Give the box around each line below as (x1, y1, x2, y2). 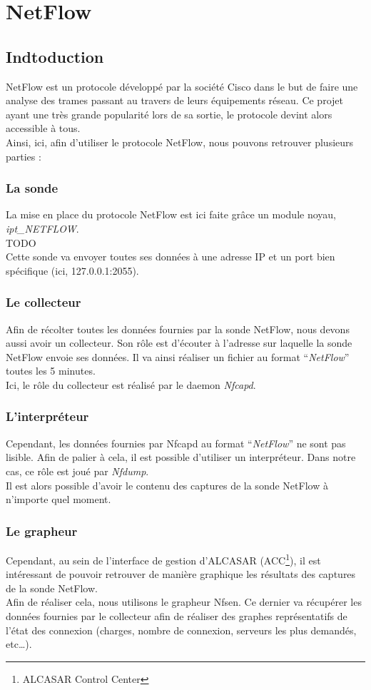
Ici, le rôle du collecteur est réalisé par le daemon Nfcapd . (6, 377, 256, 392)
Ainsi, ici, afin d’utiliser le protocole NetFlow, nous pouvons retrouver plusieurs (6, 134, 354, 149)
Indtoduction (6, 45, 104, 67)
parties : (6, 148, 41, 163)
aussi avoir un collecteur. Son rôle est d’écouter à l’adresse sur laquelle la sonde (6, 335, 352, 350)
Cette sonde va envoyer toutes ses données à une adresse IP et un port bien (6, 249, 335, 264)
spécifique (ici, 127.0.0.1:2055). (6, 263, 139, 278)
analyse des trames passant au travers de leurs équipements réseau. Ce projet (6, 93, 343, 108)
